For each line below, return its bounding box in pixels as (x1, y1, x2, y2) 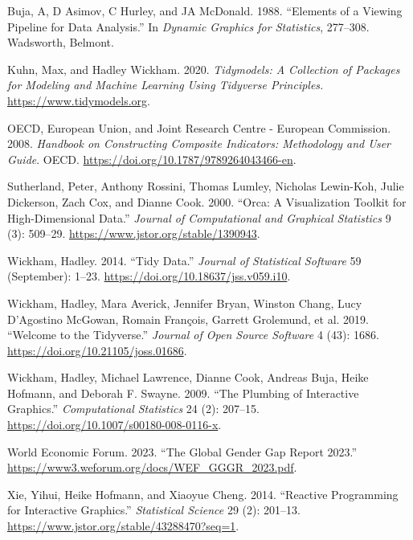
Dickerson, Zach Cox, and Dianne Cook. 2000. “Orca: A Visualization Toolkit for (7, 193, 407, 210)
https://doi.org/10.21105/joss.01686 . (7, 342, 187, 358)
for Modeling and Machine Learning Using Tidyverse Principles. (7, 76, 324, 93)
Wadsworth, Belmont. (7, 34, 114, 51)
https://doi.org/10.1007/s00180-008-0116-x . (7, 416, 222, 433)
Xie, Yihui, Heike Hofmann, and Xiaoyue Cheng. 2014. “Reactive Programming (7, 485, 399, 502)
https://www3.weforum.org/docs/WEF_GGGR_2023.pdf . (7, 459, 297, 476)
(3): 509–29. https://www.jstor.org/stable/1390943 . (7, 225, 260, 242)
